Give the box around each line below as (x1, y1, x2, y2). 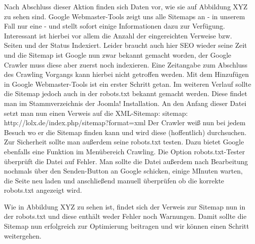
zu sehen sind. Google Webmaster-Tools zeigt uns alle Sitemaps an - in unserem (4, 11, 245, 21)
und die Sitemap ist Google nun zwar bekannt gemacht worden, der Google (4, 49, 231, 60)
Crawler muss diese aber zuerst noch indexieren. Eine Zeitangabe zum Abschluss (4, 59, 248, 70)
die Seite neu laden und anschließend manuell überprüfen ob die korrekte (4, 175, 224, 185)
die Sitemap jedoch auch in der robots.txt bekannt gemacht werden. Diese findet (4, 88, 248, 99)
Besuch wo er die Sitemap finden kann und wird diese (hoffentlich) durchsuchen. (4, 127, 247, 137)
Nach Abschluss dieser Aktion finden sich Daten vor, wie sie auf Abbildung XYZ (4, 1, 248, 11)
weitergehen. (4, 230, 41, 241)
